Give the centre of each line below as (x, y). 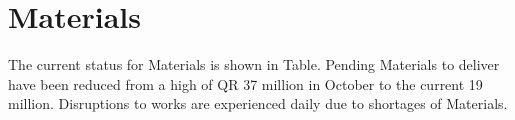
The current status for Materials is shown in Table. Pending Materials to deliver (254, 64)
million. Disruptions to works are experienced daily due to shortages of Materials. (258, 103)
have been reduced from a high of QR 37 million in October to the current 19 (245, 83)
